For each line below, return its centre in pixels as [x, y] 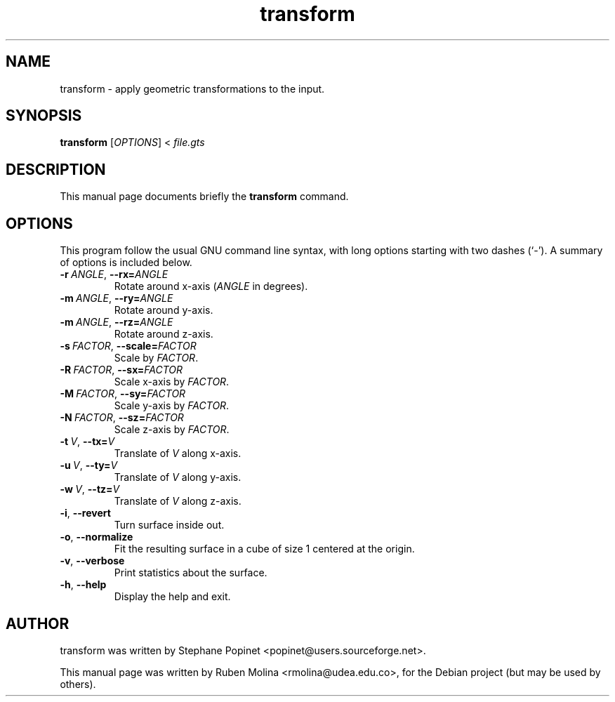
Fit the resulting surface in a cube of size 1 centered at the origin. [264, 549]
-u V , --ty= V [89, 465]
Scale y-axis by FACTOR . [172, 406]
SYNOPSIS [44, 116]
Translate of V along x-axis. [178, 453]
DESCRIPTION [56, 169]
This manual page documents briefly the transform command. [204, 197]
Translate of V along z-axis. [178, 501]
